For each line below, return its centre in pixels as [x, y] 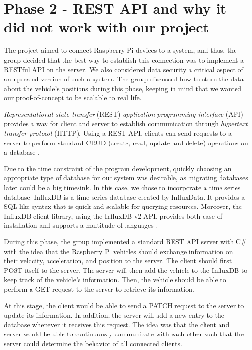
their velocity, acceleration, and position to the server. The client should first [118, 261]
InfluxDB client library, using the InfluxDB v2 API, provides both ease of [113, 215]
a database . [22, 152]
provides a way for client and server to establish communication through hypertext [126, 123]
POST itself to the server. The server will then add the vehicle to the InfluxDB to [126, 270]
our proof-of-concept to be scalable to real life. [73, 98]
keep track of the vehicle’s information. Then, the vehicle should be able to [115, 279]
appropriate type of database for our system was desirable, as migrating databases [126, 178]
